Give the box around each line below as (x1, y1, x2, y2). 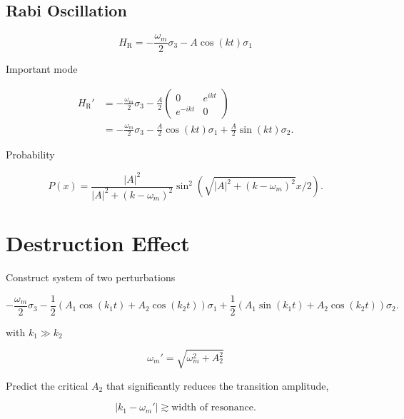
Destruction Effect (6, 228, 190, 258)
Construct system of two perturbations (6, 270, 176, 285)
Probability (6, 147, 55, 162)
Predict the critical (6, 378, 89, 393)
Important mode (6, 61, 78, 76)
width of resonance (171, 403, 253, 413)
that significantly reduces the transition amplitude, (106, 378, 329, 393)
